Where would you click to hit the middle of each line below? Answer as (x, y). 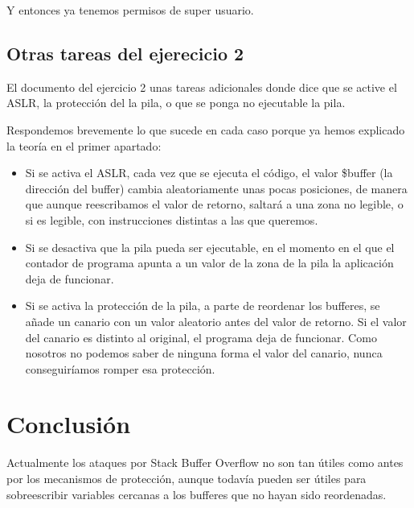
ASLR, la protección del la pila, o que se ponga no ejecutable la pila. (176, 103)
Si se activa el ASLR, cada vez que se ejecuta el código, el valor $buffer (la (209, 173)
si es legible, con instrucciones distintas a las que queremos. (172, 219)
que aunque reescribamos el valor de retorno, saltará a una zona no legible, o (214, 204)
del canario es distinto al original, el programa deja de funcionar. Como (201, 337)
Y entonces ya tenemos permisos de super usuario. (130, 10)
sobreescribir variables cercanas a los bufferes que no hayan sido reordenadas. (197, 494)
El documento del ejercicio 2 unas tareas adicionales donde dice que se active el (202, 87)
